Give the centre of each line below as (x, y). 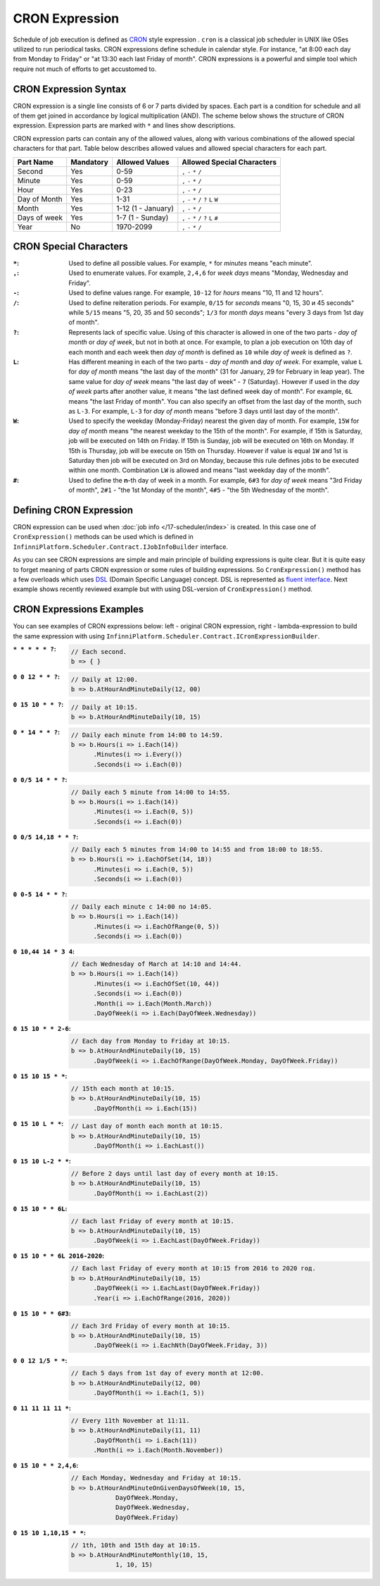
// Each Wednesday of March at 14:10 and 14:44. (156, 964)
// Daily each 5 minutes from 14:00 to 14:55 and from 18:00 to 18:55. (197, 849)
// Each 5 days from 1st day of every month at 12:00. (167, 1373)
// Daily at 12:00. (104, 679)
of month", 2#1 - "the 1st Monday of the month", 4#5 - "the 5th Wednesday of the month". (199, 490)
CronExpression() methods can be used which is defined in (103, 537)
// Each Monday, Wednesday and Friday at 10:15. (156, 1478)
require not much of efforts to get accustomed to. (85, 69)
